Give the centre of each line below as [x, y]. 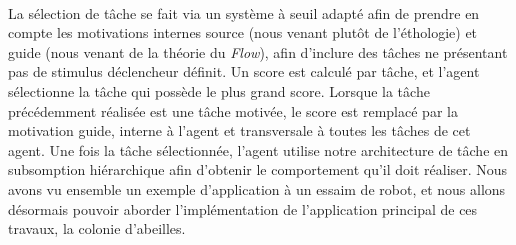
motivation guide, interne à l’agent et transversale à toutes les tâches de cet [239, 130]
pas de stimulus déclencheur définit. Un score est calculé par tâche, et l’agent [244, 71]
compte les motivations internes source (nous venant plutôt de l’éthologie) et [243, 32]
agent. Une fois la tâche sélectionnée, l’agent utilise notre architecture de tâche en [258, 149]
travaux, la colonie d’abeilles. [97, 228]
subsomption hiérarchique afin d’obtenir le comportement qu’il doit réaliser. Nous [258, 169]
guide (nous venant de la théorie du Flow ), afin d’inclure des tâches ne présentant [258, 51]
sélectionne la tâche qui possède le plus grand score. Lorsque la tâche [219, 90]
